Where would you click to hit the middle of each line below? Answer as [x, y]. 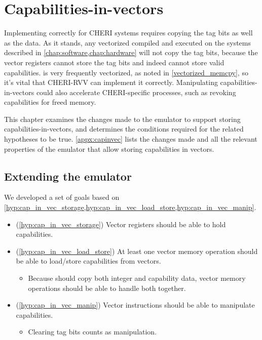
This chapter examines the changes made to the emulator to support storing [122, 119]
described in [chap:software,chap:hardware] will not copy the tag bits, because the [131, 52]
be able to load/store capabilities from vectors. [88, 261]
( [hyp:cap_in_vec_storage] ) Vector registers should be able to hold [121, 224]
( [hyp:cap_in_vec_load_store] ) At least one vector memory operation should [137, 251]
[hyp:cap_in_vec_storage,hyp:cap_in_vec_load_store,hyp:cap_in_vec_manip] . [130, 207]
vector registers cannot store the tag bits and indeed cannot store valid [114, 62]
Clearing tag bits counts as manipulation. [92, 332]
